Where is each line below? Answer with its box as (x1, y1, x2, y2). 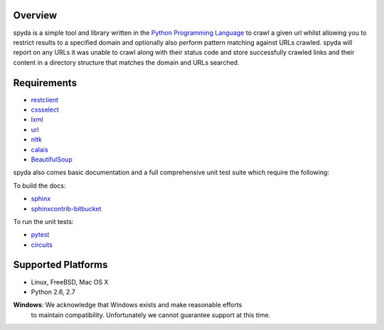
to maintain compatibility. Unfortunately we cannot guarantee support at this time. (31, 310, 271, 319)
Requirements (13, 77, 78, 89)
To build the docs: (13, 181, 66, 190)
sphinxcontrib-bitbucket (31, 204, 102, 213)
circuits (31, 240, 53, 249)
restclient (31, 95, 58, 104)
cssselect (31, 105, 60, 114)
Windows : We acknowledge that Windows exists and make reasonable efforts (13, 301, 242, 309)
